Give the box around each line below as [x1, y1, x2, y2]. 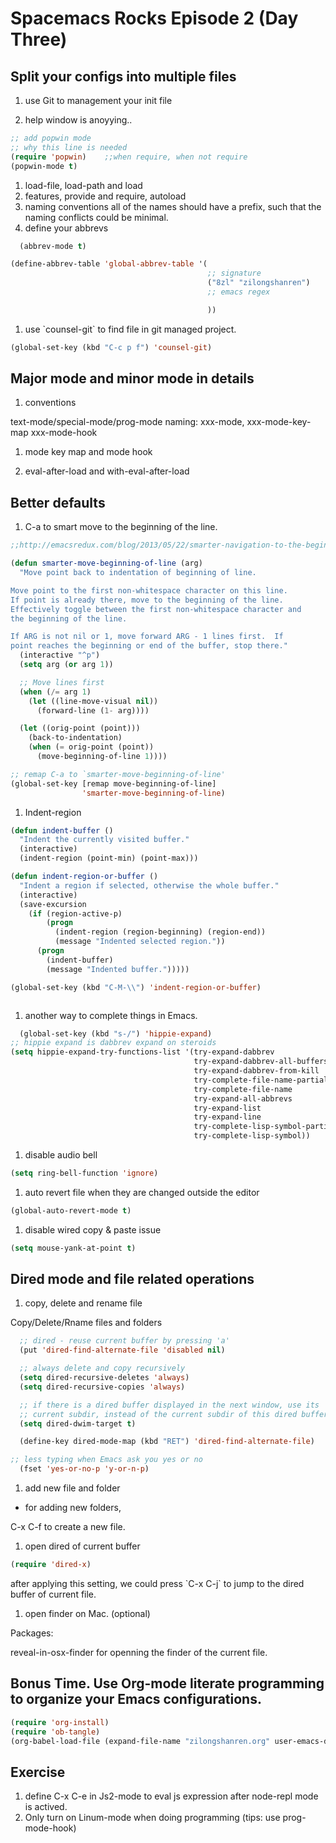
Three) [10, 28, 68, 51]
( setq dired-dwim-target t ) [19, 1418, 137, 1429]
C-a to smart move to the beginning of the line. [24, 521, 218, 533]
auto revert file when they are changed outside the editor [24, 1186, 260, 1198]
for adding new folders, [24, 1502, 122, 1514]
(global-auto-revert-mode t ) [10, 1205, 132, 1216]
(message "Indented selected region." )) [54, 937, 226, 947]
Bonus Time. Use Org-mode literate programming [10, 1675, 325, 1692]
